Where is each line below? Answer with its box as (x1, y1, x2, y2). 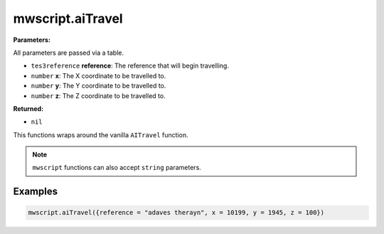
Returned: (13, 104, 44, 113)
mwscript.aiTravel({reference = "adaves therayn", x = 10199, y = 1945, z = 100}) (28, 208, 325, 217)
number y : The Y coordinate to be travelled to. (31, 82, 166, 90)
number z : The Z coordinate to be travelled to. (31, 91, 166, 100)
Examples (13, 186, 58, 198)
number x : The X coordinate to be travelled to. (31, 71, 166, 80)
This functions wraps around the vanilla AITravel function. (13, 130, 188, 139)
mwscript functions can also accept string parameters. (32, 164, 202, 172)
